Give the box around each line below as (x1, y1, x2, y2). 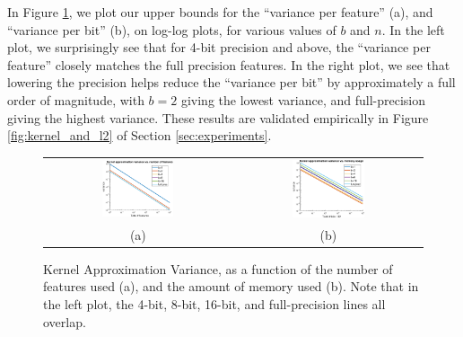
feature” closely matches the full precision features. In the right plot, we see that (7, 55, 450, 74)
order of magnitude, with (7, 90, 144, 109)
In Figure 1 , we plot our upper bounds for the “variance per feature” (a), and (7, 3, 433, 21)
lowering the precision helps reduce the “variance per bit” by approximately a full (7, 73, 456, 92)
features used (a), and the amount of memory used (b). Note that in (43, 277, 419, 296)
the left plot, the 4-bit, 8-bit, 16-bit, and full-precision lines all (43, 295, 386, 313)
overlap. (43, 312, 86, 331)
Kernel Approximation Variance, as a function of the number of (43, 259, 393, 278)
